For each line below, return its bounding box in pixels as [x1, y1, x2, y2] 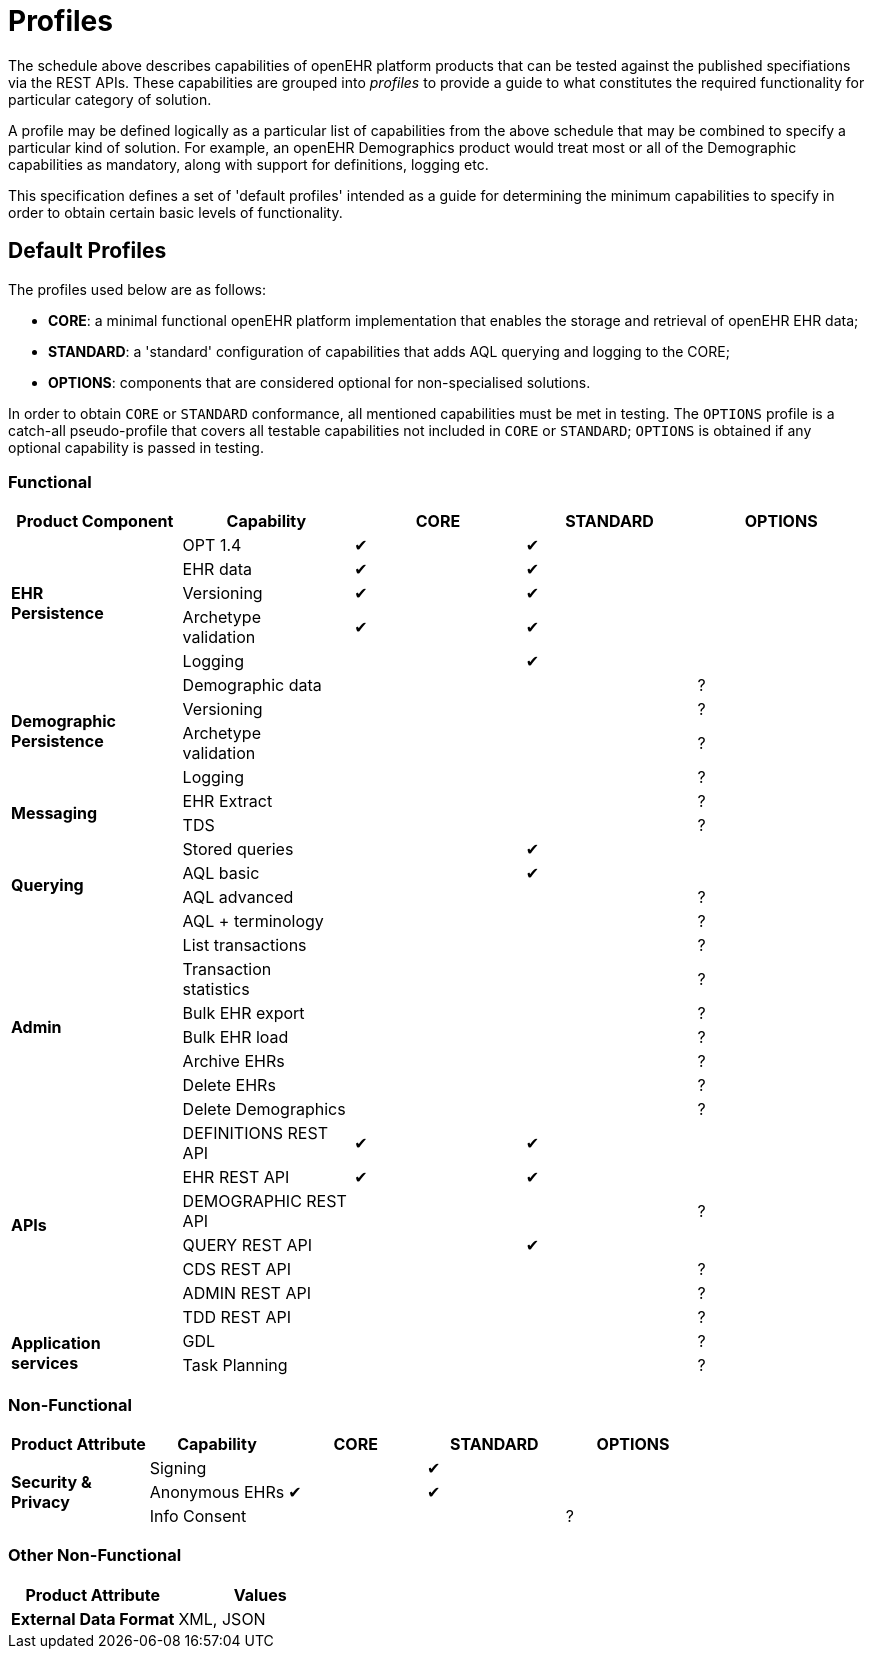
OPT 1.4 [182, 535, 242, 556]
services [11, 1353, 79, 1374]
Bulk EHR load [182, 1027, 289, 1048]
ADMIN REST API [182, 1283, 311, 1304]
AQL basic [182, 863, 260, 884]
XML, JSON [178, 1608, 266, 1629]
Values [233, 1584, 287, 1605]
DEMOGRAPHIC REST [182, 1191, 347, 1212]
